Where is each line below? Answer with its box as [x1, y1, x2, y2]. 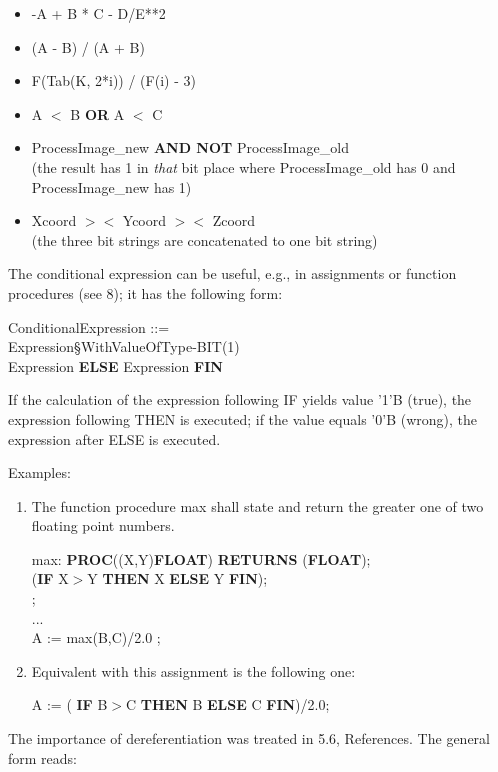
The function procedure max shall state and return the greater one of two [31, 495, 484, 516]
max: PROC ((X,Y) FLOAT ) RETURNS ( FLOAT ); [31, 548, 371, 569]
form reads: [8, 747, 77, 768]
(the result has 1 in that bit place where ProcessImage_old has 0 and [31, 156, 456, 177]
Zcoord [212, 210, 256, 231]
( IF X [31, 568, 69, 589]
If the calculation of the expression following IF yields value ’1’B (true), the [8, 389, 472, 410]
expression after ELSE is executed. [8, 428, 221, 449]
